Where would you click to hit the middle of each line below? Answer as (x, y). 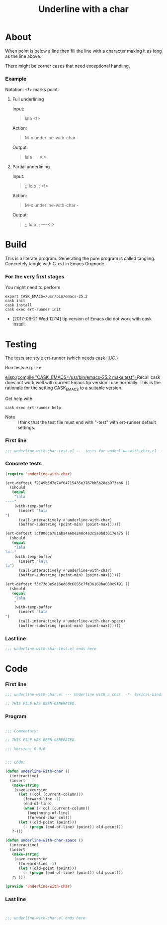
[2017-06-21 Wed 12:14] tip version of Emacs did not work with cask (82, 319)
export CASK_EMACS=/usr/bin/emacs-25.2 (46, 297)
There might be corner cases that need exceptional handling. (68, 66)
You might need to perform (33, 288)
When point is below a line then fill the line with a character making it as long (83, 51)
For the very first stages (35, 277)
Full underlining (28, 99)
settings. (27, 428)
